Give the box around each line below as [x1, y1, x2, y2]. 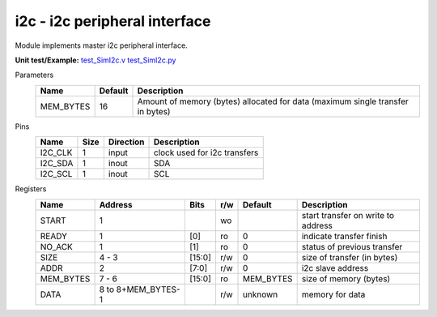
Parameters [15, 70, 54, 80]
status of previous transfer [301, 241, 403, 252]
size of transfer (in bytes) [301, 251, 398, 263]
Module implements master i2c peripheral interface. [15, 41, 188, 50]
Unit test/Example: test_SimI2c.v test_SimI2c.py [15, 55, 176, 65]
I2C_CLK [40, 147, 73, 158]
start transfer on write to [301, 209, 395, 221]
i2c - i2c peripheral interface [15, 12, 211, 30]
